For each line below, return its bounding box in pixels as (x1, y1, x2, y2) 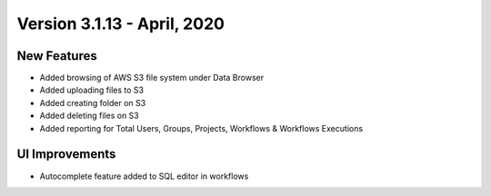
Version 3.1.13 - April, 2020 (16, 14, 225, 34)
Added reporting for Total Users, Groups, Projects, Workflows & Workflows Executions (39, 122, 364, 133)
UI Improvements (16, 146, 116, 162)
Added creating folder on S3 (39, 97, 146, 108)
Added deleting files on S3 (39, 110, 140, 122)
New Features (16, 48, 97, 64)
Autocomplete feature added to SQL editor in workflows (39, 171, 249, 181)
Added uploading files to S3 (39, 84, 145, 95)
